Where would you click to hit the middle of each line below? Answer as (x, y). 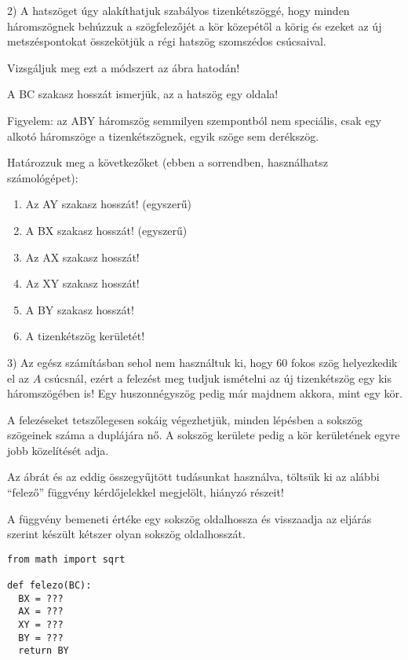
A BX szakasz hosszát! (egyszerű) (106, 230)
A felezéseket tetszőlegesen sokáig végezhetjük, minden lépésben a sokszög (185, 419)
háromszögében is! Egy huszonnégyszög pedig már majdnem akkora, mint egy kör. (205, 393)
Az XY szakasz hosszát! (82, 283)
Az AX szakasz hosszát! (82, 257)
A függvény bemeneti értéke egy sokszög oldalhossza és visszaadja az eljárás (189, 518)
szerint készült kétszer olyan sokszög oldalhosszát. (126, 534)
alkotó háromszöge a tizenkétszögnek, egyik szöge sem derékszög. (163, 136)
